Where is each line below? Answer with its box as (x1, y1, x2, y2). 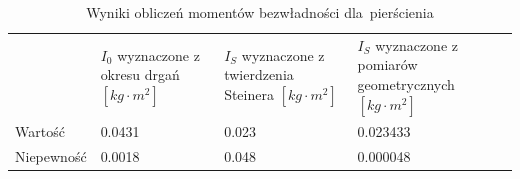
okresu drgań (100, 64, 180, 85)
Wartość (15, 120, 65, 141)
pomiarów (357, 54, 418, 75)
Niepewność (15, 145, 87, 166)
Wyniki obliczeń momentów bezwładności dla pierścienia (86, 2, 434, 22)
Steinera (224, 83, 274, 104)
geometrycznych (357, 74, 455, 95)
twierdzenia (224, 64, 294, 85)
